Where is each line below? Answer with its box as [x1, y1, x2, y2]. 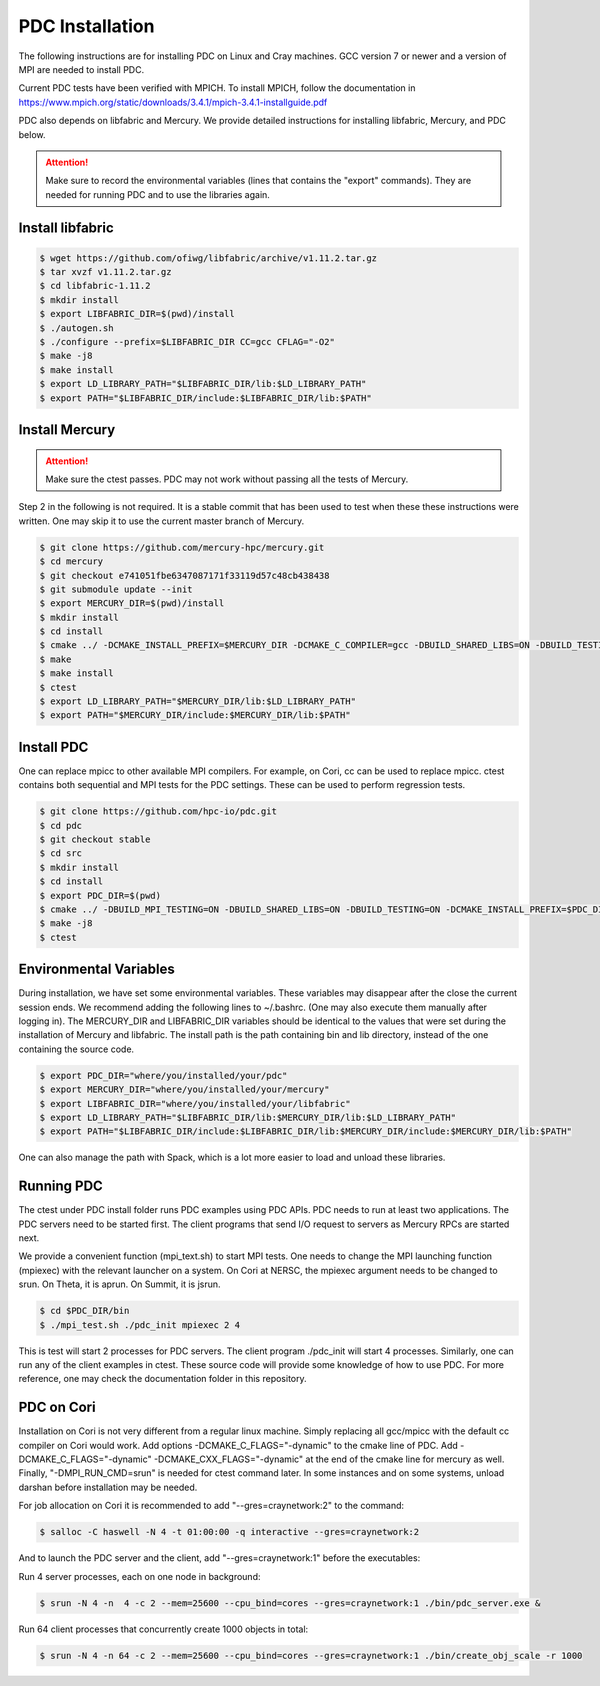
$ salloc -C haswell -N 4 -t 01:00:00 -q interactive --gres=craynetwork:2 [39, 1526, 420, 1538]
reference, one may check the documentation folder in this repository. [18, 1373, 307, 1385]
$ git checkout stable [39, 834, 151, 845]
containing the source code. [18, 1043, 135, 1055]
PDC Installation [18, 15, 155, 37]
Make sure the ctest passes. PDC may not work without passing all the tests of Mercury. [45, 473, 409, 485]
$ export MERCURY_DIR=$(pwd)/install [39, 598, 225, 609]
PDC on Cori [18, 1399, 96, 1416]
